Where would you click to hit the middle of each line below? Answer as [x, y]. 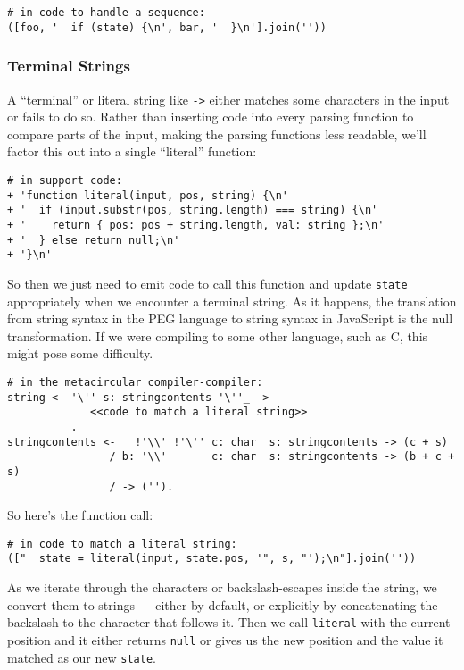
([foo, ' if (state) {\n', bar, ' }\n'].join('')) [167, 27]
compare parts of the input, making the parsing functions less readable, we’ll [217, 134]
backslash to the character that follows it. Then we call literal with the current [229, 622]
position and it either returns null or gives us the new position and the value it [225, 639]
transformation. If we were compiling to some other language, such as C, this [218, 335]
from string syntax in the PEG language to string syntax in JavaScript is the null [230, 318]
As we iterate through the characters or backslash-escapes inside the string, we [222, 587]
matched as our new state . [82, 657]
